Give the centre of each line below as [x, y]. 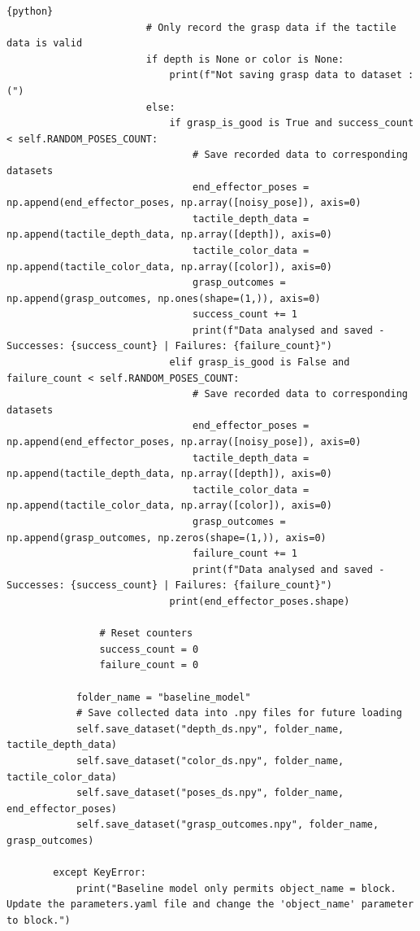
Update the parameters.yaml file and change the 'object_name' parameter [210, 905]
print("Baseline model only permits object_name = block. [236, 888]
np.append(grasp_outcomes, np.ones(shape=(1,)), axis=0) [164, 298]
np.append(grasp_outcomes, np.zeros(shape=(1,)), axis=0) [167, 538]
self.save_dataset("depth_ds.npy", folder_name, [210, 729]
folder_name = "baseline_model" [163, 697]
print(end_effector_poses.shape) [260, 601]
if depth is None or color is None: [245, 59]
